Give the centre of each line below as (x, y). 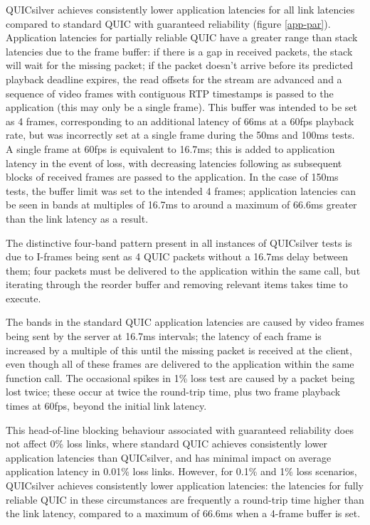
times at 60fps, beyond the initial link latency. (106, 406)
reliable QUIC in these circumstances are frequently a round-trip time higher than (185, 499)
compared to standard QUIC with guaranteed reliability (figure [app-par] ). (168, 23)
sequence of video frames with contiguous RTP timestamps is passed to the (170, 93)
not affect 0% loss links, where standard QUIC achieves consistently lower (167, 444)
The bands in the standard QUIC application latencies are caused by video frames (185, 322)
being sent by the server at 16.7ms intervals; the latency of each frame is (164, 336)
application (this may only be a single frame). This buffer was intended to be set (181, 107)
